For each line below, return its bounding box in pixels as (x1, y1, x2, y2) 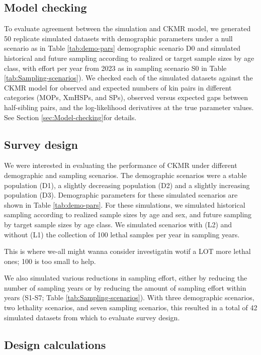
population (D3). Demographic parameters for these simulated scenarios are (4, 190, 238, 200)
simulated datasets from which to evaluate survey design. (4, 312, 180, 322)
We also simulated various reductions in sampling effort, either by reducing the (4, 273, 247, 283)
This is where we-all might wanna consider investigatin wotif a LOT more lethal (4, 246, 251, 256)
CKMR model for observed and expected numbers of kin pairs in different (4, 82, 232, 93)
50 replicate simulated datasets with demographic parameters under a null (4, 33, 233, 43)
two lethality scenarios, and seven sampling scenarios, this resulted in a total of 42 (4, 302, 257, 313)
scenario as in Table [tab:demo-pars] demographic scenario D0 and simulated (4, 43, 241, 53)
